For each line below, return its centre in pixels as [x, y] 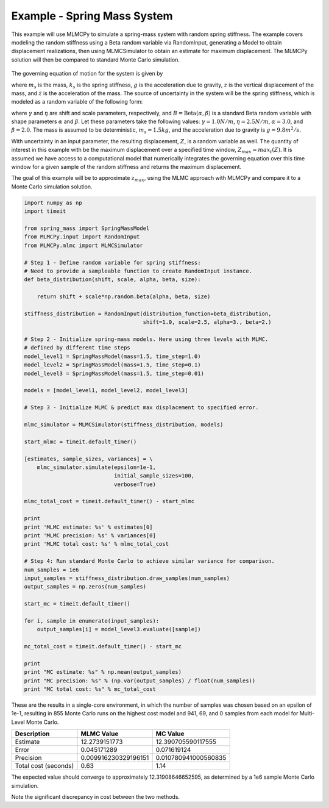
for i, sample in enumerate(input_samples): [92, 621]
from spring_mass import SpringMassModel [87, 228]
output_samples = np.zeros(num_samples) [85, 587]
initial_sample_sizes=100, [154, 476]
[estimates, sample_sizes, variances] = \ [88, 459]
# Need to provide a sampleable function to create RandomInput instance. [138, 271]
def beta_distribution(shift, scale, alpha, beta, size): [112, 280]
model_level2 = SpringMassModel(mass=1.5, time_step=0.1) [112, 365]
